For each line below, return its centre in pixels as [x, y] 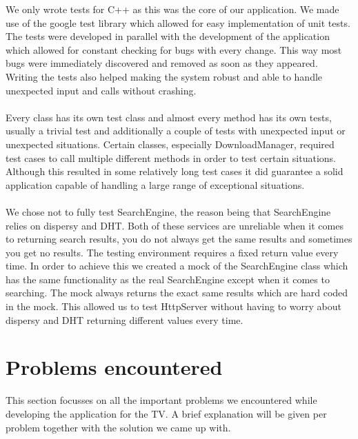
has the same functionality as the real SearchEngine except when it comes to [168, 279]
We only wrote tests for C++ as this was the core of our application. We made [172, 9]
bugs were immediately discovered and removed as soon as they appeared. [162, 63]
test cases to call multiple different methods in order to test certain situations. [171, 157]
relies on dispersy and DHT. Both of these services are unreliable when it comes [175, 225]
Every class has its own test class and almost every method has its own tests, [169, 117]
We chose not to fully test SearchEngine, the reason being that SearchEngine [168, 211]
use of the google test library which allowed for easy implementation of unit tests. [178, 22]
